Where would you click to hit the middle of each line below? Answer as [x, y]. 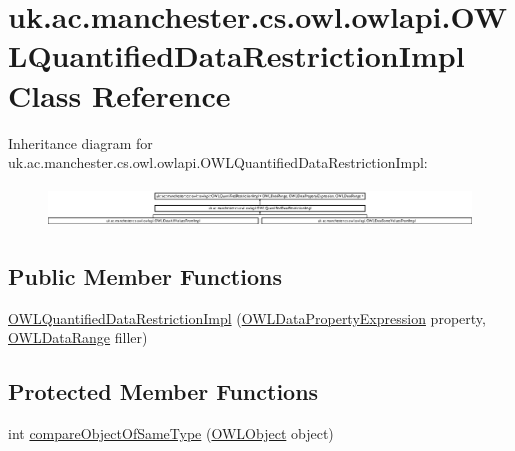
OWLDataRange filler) [78, 337]
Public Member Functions [145, 275]
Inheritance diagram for [80, 142]
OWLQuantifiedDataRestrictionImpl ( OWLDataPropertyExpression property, [247, 317]
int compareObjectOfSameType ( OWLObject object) [171, 433]
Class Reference [119, 94]
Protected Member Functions [163, 391]
